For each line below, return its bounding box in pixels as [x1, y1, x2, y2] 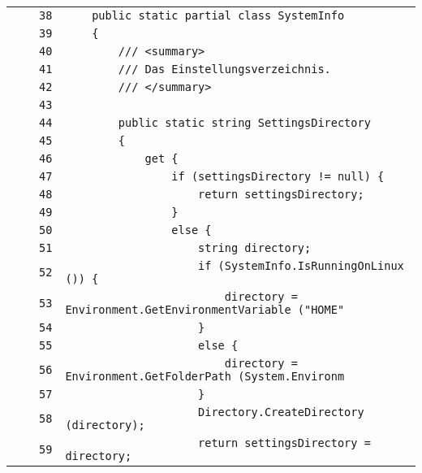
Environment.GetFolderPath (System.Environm [65, 370, 345, 383]
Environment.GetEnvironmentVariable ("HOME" [65, 303, 345, 316]
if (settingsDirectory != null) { [171, 170, 385, 183]
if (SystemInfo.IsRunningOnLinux [198, 259, 404, 272]
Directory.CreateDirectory [198, 406, 364, 419]
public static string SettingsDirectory [118, 116, 371, 129]
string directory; [198, 241, 312, 254]
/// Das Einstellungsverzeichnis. [118, 63, 331, 76]
